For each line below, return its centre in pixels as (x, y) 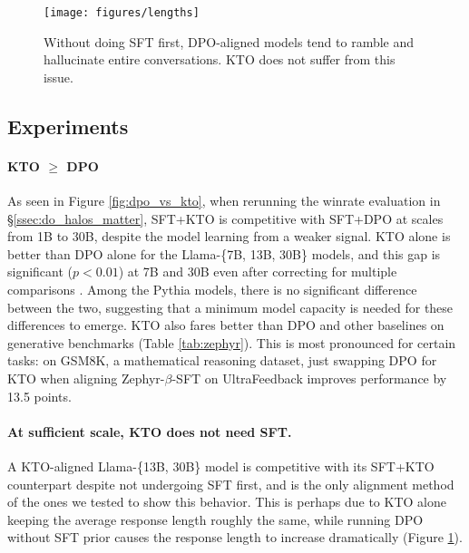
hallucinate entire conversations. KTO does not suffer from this (220, 59)
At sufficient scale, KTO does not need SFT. (150, 431)
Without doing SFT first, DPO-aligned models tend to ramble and (229, 41)
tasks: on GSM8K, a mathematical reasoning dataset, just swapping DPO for (222, 360)
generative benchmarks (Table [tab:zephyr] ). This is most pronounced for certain (232, 342)
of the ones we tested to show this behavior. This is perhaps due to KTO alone (227, 502)
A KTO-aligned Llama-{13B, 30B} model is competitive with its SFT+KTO (221, 466)
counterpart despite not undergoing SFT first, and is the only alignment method (231, 484)
